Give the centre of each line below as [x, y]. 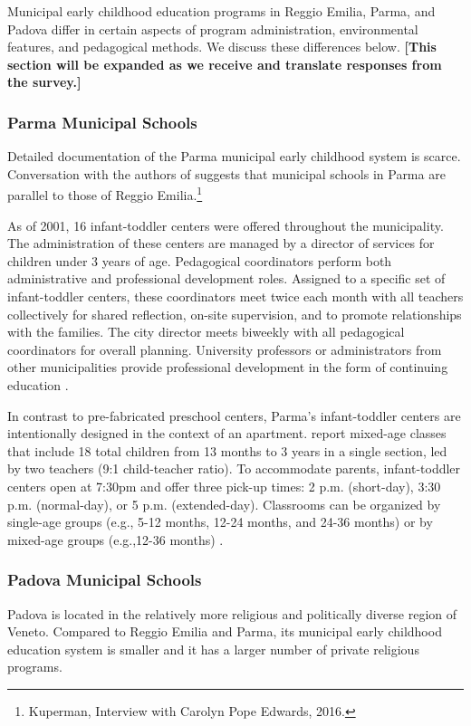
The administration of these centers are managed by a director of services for [221, 243]
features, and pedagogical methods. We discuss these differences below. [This [222, 47]
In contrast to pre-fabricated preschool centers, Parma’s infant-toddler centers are [234, 415]
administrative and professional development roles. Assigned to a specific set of [226, 278]
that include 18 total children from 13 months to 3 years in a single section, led [227, 450]
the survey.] [44, 82]
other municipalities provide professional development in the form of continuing [228, 367]
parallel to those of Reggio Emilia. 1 [105, 194]
